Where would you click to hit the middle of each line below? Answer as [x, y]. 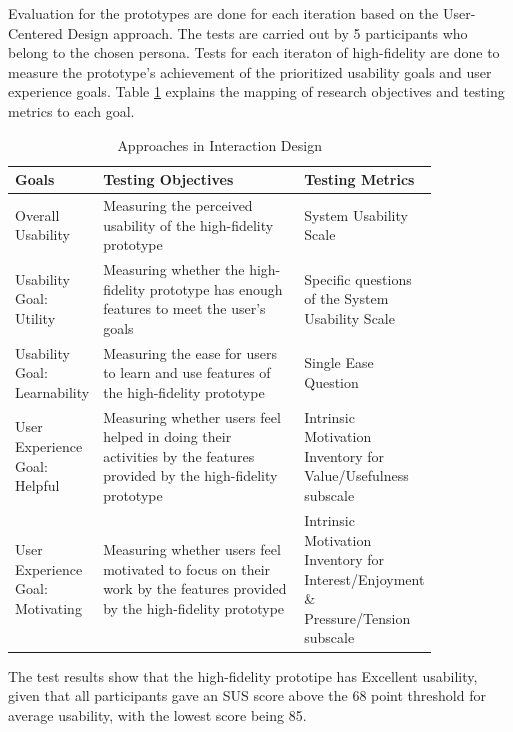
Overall [37, 214]
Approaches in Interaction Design [219, 144]
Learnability [52, 391]
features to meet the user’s [184, 308]
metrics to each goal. [71, 110]
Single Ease [339, 362]
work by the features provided [195, 588]
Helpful [37, 485]
